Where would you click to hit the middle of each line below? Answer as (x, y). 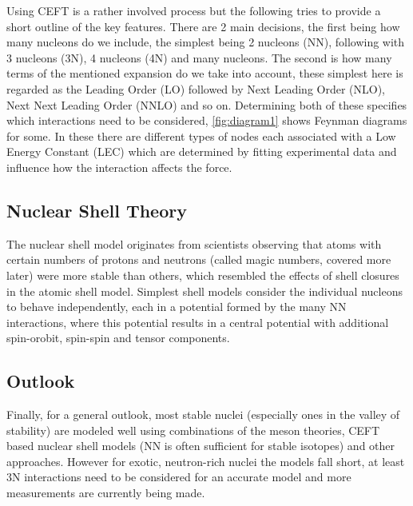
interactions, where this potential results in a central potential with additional (198, 322)
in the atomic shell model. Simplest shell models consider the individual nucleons (205, 291)
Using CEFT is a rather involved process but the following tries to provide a (194, 10)
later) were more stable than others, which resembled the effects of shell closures (203, 275)
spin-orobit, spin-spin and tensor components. (118, 338)
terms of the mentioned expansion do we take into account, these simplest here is (205, 73)
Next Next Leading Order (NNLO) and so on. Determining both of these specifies (207, 104)
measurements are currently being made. (106, 493)
